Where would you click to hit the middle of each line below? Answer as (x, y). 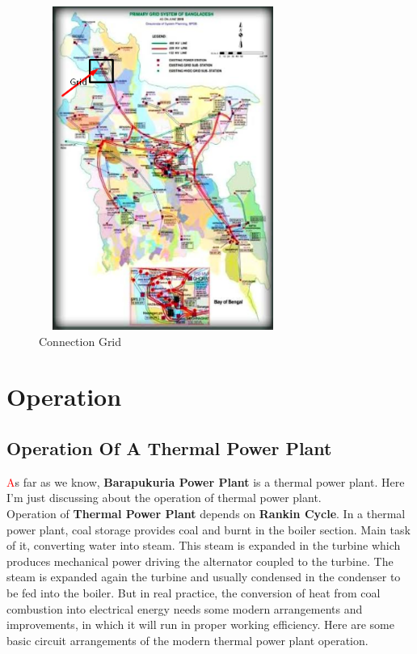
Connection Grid (80, 341)
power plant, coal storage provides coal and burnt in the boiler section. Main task (208, 529)
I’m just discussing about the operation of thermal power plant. (164, 498)
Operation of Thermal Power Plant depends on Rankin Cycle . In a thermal (206, 513)
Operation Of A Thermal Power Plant (169, 447)
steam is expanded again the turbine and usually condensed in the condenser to (204, 577)
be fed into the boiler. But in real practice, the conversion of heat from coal (194, 592)
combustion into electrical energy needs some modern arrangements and (185, 608)
